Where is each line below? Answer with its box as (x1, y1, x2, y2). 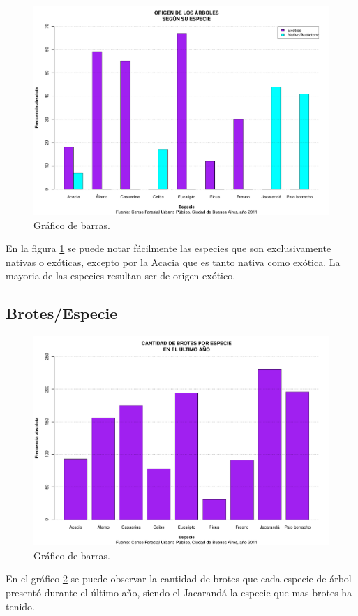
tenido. (6, 599, 36, 613)
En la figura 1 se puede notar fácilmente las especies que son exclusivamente (6, 241, 331, 256)
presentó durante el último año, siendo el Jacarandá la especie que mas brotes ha (6, 585, 352, 600)
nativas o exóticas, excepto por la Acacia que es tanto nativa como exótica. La (6, 254, 341, 269)
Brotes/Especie (6, 302, 118, 324)
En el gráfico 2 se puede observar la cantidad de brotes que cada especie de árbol (6, 571, 352, 586)
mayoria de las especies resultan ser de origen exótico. (6, 268, 236, 283)
